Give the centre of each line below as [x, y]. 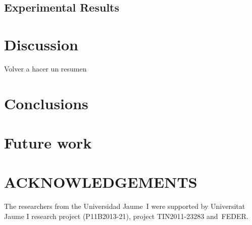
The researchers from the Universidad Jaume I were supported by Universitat [125, 206]
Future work [48, 143]
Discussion [41, 44]
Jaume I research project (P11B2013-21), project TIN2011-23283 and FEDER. [126, 216]
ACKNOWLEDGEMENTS [101, 182]
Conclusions [46, 103]
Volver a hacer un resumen [45, 68]
